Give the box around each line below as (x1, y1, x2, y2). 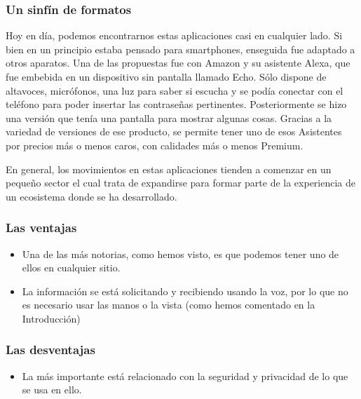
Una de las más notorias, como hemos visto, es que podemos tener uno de (22, 246, 339, 261)
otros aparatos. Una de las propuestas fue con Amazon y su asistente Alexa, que (6, 55, 350, 70)
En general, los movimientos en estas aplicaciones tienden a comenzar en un (6, 161, 332, 176)
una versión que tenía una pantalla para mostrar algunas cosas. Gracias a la (6, 110, 332, 125)
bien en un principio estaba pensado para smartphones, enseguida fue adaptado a (6, 41, 355, 56)
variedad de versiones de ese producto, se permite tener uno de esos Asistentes (6, 124, 342, 139)
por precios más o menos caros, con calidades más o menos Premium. (6, 137, 304, 152)
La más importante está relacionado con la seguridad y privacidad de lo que (22, 368, 348, 383)
